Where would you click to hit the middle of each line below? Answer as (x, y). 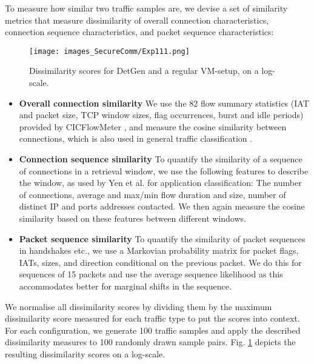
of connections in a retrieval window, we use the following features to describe (164, 170)
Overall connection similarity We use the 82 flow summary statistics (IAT (164, 103)
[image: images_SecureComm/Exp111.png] (109, 51)
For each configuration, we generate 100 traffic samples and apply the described (153, 330)
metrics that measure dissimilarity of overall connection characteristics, (137, 20)
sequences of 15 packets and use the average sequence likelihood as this (151, 274)
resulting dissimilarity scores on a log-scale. (85, 353)
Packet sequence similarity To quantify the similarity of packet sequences (162, 238)
